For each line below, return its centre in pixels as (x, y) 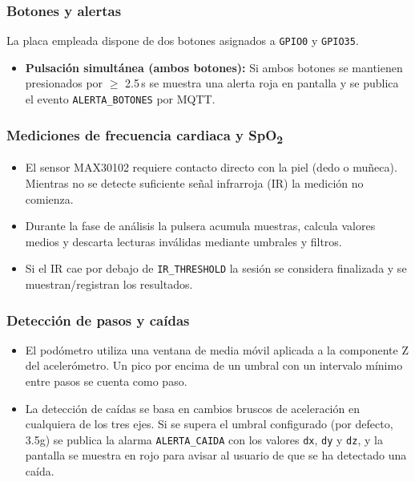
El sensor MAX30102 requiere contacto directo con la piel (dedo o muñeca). (211, 167)
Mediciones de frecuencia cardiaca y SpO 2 (145, 136)
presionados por (64, 83)
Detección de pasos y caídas (98, 320)
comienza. (49, 198)
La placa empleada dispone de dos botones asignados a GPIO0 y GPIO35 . (183, 41)
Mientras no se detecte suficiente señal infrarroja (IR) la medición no (194, 182)
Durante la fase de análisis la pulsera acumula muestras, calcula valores (200, 226)
